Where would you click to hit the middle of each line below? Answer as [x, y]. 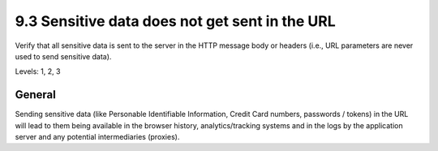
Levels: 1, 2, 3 [38, 71]
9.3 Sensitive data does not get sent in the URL [175, 21]
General [36, 95]
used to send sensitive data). [63, 56]
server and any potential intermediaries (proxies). [97, 137]
